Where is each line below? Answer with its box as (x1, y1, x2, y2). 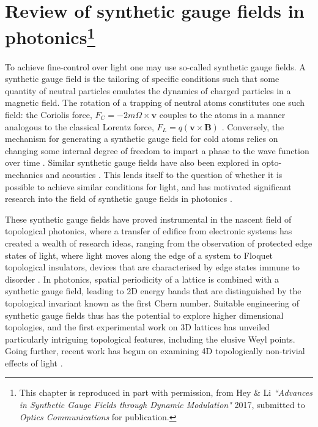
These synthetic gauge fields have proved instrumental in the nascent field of (5, 212, 292, 225)
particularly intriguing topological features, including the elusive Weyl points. (5, 332, 295, 345)
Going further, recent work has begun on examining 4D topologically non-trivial (5, 344, 305, 357)
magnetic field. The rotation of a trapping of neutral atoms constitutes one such (5, 96, 305, 109)
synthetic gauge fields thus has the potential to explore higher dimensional (5, 308, 284, 321)
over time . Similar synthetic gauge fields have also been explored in (5, 156, 259, 169)
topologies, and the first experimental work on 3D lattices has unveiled (5, 321, 270, 333)
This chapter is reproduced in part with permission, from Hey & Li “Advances (19, 386, 312, 399)
